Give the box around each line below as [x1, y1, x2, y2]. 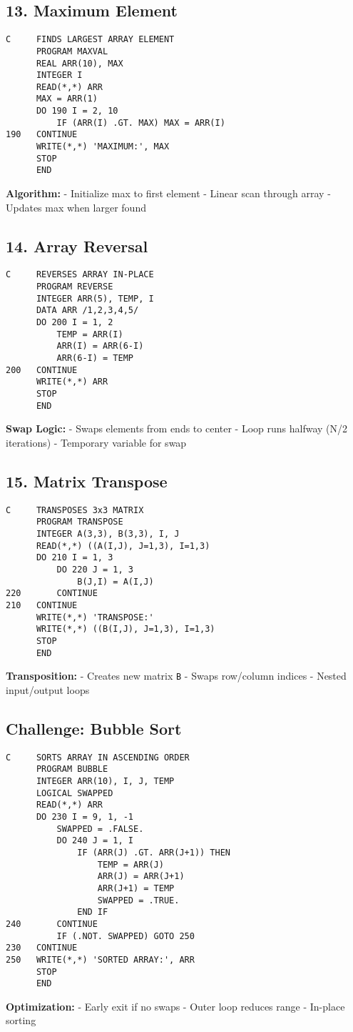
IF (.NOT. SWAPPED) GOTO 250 [56, 931, 195, 941]
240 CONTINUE [6, 918, 98, 929]
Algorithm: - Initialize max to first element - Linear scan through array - [6, 186, 331, 201]
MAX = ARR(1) [36, 94, 98, 104]
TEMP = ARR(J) [97, 859, 164, 870]
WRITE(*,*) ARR [36, 377, 108, 387]
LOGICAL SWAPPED [36, 788, 113, 798]
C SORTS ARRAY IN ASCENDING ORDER [6, 752, 190, 763]
